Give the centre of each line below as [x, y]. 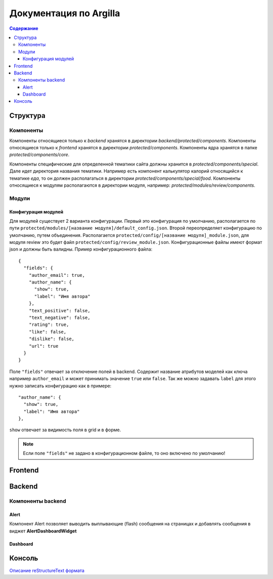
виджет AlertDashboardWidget [43, 531]
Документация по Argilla [65, 13]
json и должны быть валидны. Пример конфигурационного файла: [81, 249]
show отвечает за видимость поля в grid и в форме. [65, 430]
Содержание [24, 28]
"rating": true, [49, 325]
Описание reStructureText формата [47, 570]
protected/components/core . [39, 155]
